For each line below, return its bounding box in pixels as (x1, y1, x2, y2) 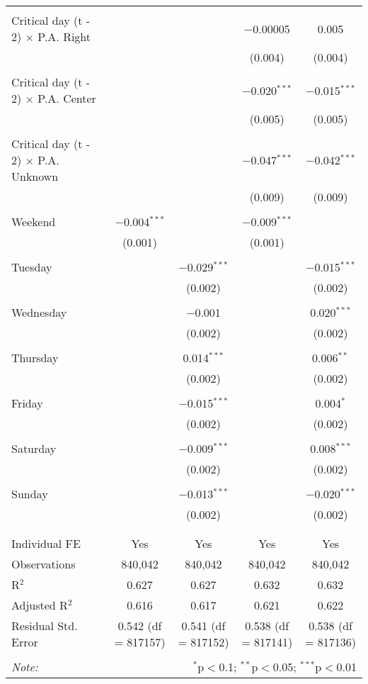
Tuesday (11, 259, 52, 275)
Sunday (11, 486, 48, 502)
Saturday (11, 440, 57, 456)
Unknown (11, 168, 59, 184)
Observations (11, 556, 76, 572)
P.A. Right (38, 28, 91, 45)
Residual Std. (11, 617, 78, 634)
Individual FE (11, 535, 81, 551)
